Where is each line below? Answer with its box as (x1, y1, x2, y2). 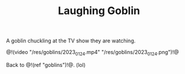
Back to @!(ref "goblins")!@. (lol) (6, 61, 86, 68)
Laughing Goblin (58, 4, 140, 18)
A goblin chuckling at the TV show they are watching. (6, 37, 136, 45)
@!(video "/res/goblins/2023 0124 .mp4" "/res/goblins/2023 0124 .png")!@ (6, 49, 179, 57)
